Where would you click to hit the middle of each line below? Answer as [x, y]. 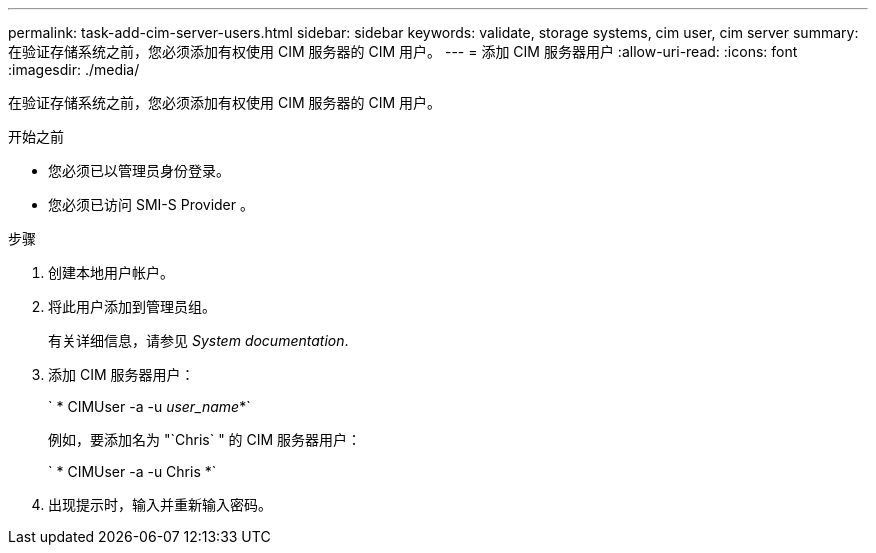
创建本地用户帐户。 [111, 272]
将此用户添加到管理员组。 [132, 306]
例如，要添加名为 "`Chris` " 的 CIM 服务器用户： [205, 439]
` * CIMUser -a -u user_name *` [149, 406]
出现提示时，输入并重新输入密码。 [160, 504]
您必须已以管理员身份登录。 [139, 170]
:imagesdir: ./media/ [74, 69]
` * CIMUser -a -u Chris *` [132, 471]
